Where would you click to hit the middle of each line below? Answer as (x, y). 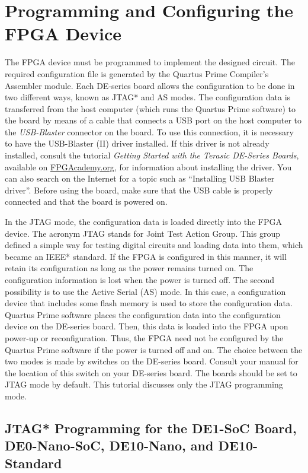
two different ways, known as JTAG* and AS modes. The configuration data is (148, 97)
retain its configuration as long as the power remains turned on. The (129, 268)
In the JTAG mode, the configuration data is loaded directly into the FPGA (144, 222)
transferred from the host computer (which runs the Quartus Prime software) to (150, 108)
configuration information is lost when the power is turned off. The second (140, 280)
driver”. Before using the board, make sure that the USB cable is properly (139, 190)
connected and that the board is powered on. (86, 201)
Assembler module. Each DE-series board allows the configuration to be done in (150, 85)
